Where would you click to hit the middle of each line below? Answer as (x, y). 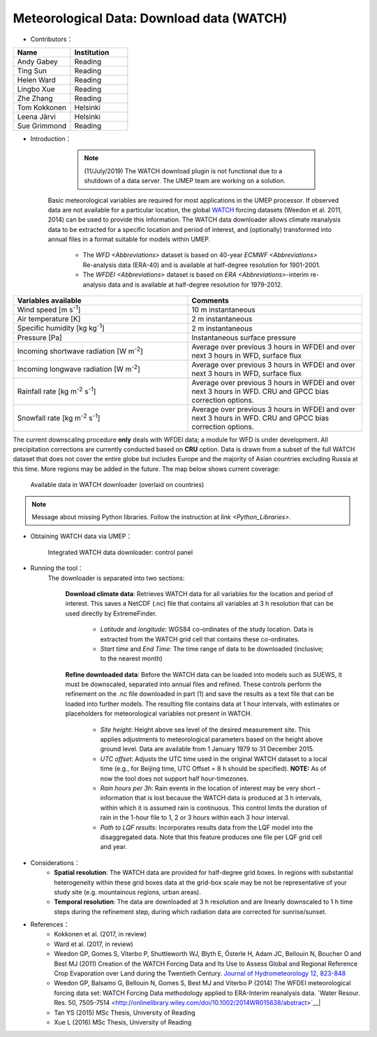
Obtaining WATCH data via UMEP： (81, 536)
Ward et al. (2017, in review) (94, 944)
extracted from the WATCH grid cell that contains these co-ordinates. (200, 639)
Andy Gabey (38, 61)
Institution (92, 52)
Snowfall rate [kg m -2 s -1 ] (59, 417)
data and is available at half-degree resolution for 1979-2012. (195, 284)
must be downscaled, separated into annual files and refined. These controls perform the (194, 684)
